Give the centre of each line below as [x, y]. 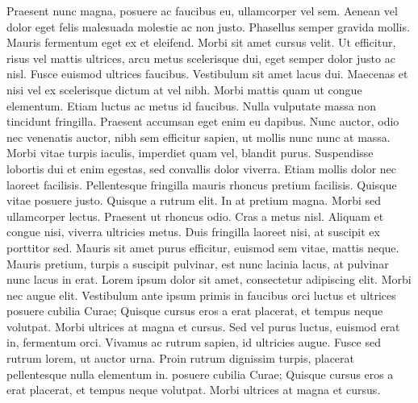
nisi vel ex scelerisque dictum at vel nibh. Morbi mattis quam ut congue [184, 89]
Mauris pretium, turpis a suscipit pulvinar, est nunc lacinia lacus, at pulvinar [198, 263]
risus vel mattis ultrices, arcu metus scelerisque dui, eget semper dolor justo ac [201, 58]
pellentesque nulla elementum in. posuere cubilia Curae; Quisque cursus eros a [200, 374]
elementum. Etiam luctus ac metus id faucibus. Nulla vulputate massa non [191, 105]
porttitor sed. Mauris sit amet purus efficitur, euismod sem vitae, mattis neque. [203, 247]
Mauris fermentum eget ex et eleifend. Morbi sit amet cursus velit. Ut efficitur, [201, 42]
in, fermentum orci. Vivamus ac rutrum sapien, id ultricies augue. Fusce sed [194, 342]
